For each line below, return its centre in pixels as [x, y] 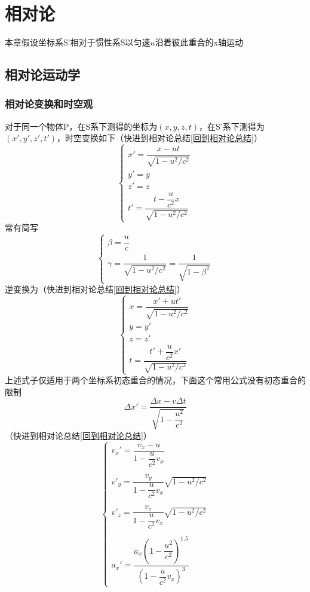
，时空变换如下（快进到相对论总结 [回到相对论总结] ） [159, 138]
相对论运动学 [42, 74]
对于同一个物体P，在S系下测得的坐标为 [81, 126]
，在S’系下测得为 [231, 126]
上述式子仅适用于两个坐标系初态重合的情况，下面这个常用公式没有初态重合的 [155, 380]
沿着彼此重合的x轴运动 [199, 42]
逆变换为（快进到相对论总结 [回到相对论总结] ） [95, 289]
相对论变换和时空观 [49, 104]
